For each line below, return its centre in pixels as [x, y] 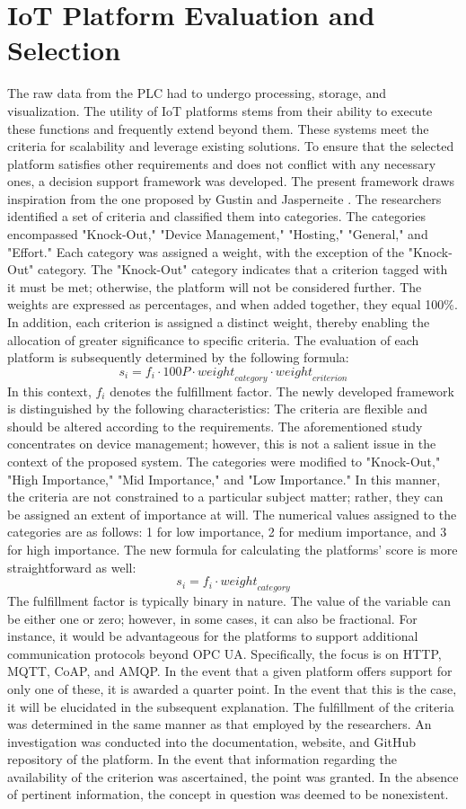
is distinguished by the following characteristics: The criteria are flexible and [218, 409]
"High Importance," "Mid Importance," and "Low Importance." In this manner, [224, 479]
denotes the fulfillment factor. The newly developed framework [282, 391]
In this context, [49, 391]
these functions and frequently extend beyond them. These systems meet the [218, 128]
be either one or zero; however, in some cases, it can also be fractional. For [212, 618]
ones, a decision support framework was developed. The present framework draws [231, 181]
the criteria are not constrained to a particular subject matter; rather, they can [225, 497]
